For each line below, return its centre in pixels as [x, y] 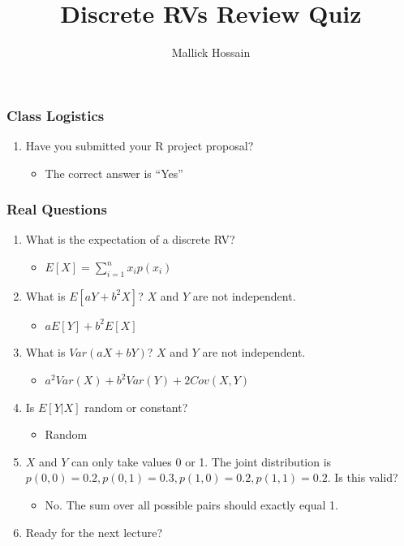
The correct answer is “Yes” [114, 173]
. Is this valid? [363, 477]
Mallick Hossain [211, 52]
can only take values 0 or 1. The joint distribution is [202, 461]
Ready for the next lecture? [94, 532]
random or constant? [136, 407]
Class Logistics [56, 115]
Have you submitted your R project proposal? [140, 146]
